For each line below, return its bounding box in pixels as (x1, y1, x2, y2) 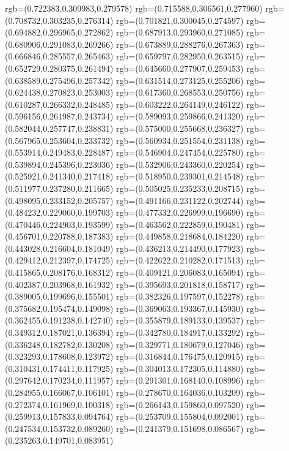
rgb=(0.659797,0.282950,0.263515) (116, 50, 244, 63)
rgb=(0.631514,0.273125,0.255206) (116, 74, 244, 86)
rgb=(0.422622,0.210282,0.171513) (116, 254, 244, 267)
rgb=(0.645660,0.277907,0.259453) (116, 61, 244, 74)
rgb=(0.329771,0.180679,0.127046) (116, 338, 244, 351)
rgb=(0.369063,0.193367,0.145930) (116, 301, 244, 314)
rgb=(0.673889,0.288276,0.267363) (116, 37, 244, 50)
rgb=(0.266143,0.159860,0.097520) (116, 398, 244, 411)
